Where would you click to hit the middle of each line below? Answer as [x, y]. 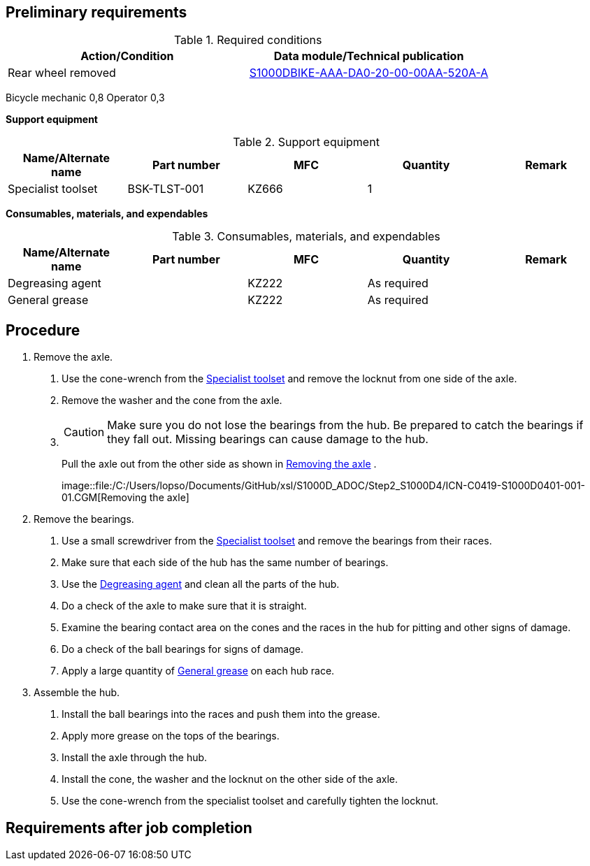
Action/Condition [127, 56]
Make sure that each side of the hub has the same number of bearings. [225, 563]
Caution [84, 432]
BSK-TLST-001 [166, 189]
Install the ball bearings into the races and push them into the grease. [221, 714]
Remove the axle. [73, 357]
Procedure [43, 330]
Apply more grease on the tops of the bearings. [171, 736]
